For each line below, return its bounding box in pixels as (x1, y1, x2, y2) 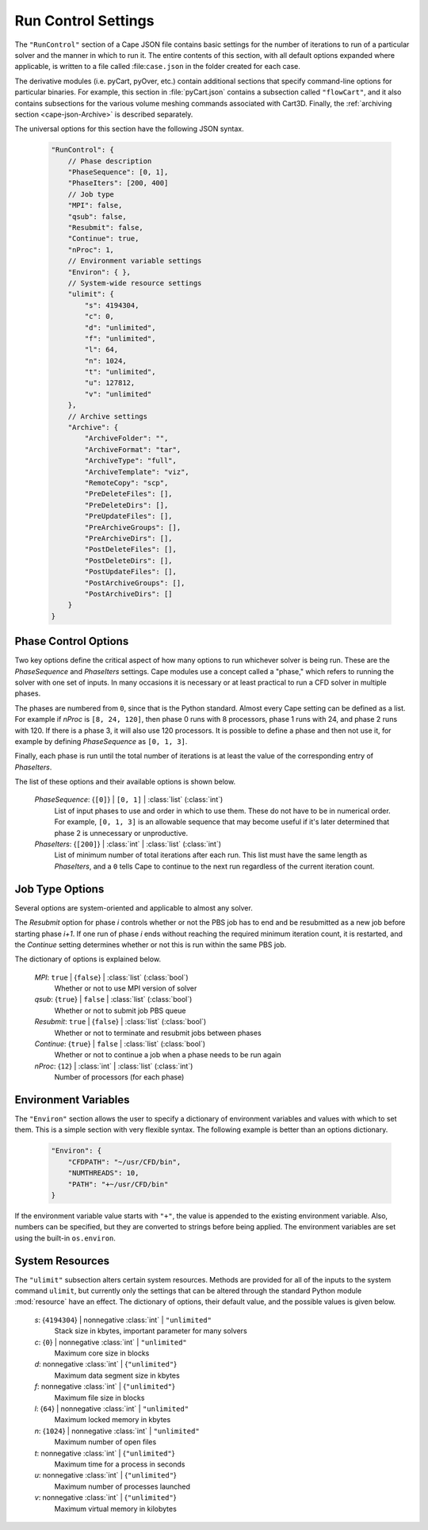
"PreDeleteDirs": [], (84, 500, 169, 509)
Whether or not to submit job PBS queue (54, 1006, 186, 1015)
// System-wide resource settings (67, 278, 202, 287)
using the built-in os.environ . (14, 1233, 117, 1243)
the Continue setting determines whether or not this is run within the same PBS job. (14, 940, 287, 949)
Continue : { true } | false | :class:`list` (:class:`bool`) (34, 1039, 206, 1049)
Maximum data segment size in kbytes (54, 1371, 180, 1380)
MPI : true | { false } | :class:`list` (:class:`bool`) (34, 972, 189, 982)
